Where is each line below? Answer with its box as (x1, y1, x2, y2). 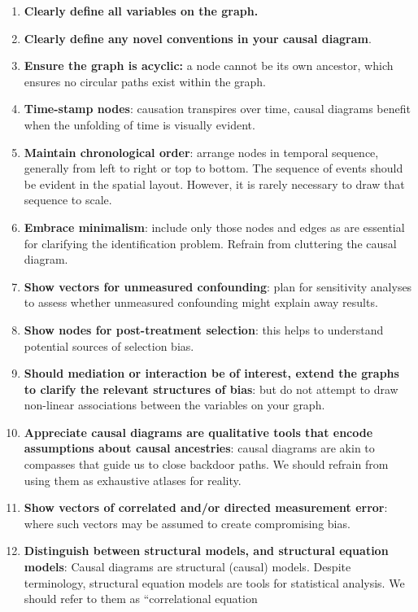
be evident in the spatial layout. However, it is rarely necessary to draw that (24, 175, 405, 192)
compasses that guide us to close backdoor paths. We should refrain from (24, 456, 389, 473)
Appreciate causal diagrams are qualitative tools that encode (24, 423, 373, 440)
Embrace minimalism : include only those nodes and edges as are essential (24, 218, 405, 235)
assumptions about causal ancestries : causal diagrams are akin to (24, 439, 375, 457)
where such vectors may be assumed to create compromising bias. (24, 514, 351, 531)
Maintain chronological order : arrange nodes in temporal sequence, (24, 143, 379, 160)
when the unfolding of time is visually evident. (24, 116, 255, 133)
